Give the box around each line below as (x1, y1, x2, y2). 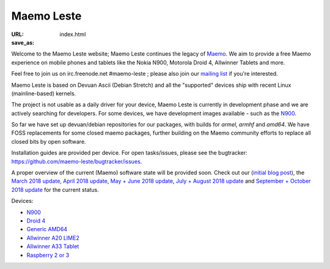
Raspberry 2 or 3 (26, 251, 70, 259)
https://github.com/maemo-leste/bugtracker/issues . (11, 158, 142, 165)
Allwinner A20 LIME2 (26, 234, 79, 241)
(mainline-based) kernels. (11, 89, 76, 97)
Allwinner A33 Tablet (26, 243, 79, 250)
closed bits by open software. (11, 138, 86, 145)
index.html (59, 31, 86, 38)
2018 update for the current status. (11, 186, 99, 193)
